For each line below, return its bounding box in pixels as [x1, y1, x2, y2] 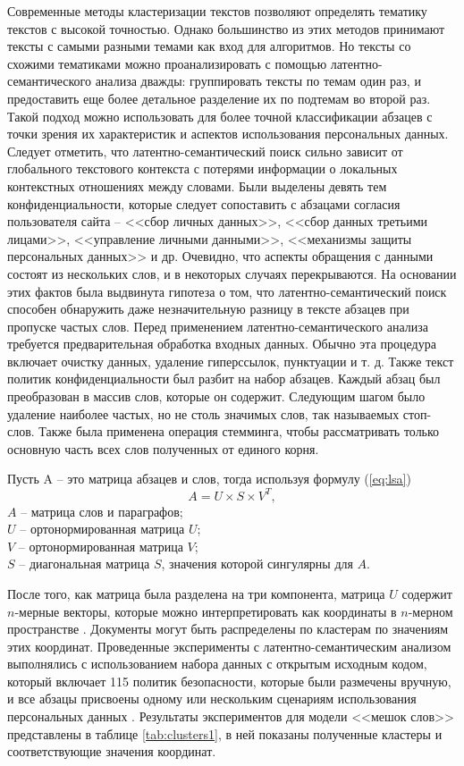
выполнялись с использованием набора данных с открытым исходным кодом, [7, 654, 427, 673]
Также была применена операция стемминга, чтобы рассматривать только [38, 422, 440, 441]
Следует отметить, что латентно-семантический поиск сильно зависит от [7, 141, 403, 160]
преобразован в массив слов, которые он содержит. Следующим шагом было [7, 387, 426, 406]
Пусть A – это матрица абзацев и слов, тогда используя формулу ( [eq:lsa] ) [7, 469, 411, 488]
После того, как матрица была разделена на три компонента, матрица [7, 584, 385, 602]
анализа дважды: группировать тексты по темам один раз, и [95, 72, 421, 90]
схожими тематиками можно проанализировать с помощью [7, 54, 327, 72]
